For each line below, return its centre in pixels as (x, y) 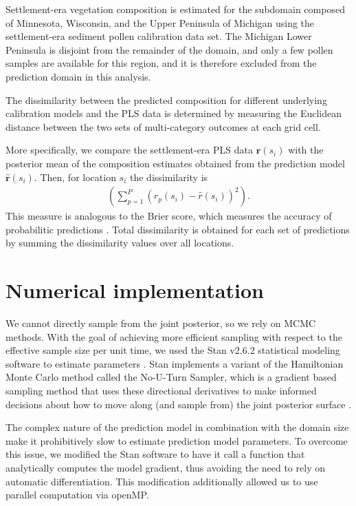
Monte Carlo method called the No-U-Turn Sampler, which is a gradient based (171, 377)
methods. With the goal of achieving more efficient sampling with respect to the (174, 336)
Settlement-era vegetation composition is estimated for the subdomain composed (175, 9)
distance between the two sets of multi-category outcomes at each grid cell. (163, 126)
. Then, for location (75, 177)
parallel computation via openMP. (77, 495)
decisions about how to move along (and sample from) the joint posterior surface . (178, 404)
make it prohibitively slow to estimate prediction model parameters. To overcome (177, 440)
